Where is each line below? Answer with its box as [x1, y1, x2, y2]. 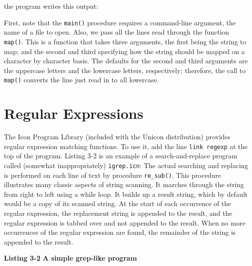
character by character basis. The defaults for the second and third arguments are [4, 56, 248, 66]
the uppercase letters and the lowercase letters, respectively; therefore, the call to [4, 65, 246, 75]
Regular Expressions [4, 103, 144, 123]
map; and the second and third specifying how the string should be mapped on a [4, 46, 245, 56]
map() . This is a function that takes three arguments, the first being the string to [4, 36, 247, 46]
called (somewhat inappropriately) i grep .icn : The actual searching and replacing [4, 160, 248, 170]
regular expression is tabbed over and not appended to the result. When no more [4, 217, 246, 228]
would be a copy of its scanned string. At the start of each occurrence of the [4, 198, 231, 209]
